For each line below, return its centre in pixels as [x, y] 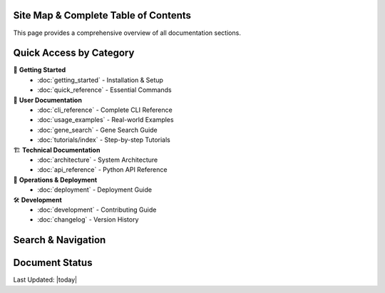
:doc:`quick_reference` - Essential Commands [104, 90]
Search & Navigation [60, 240]
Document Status [53, 263]
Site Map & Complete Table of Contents [102, 15]
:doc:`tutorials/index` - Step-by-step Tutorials [104, 140]
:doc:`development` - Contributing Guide [97, 210]
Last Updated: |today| [45, 280]
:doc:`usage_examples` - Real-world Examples [106, 120]
